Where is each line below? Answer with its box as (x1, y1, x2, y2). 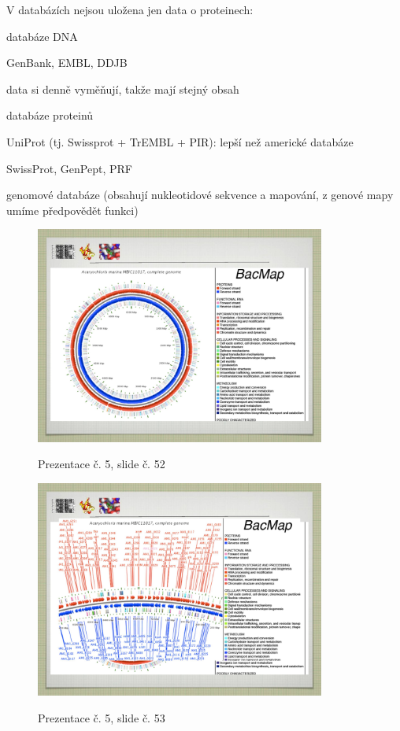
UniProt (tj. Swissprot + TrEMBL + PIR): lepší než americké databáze (6, 133, 354, 150)
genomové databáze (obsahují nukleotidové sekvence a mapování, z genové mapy (6, 186, 394, 203)
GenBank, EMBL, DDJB (6, 54, 128, 71)
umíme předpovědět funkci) (6, 201, 139, 218)
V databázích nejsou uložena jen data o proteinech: (6, 2, 254, 17)
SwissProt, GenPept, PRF (6, 160, 132, 176)
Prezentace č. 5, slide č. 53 (38, 709, 165, 725)
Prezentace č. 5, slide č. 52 (38, 456, 165, 472)
